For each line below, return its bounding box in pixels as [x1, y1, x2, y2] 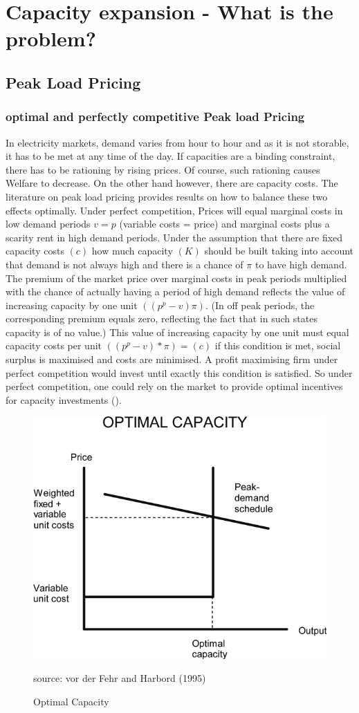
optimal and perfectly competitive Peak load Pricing [6, 108, 305, 125]
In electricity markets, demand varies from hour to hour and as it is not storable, [6, 135, 349, 149]
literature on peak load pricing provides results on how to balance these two [6, 189, 328, 203]
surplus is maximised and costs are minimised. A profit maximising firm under [6, 352, 338, 367]
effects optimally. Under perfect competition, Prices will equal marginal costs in [6, 203, 343, 217]
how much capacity [91, 243, 173, 258]
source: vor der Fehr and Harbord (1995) [33, 671, 206, 685]
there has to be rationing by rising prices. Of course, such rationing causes [6, 162, 320, 176]
